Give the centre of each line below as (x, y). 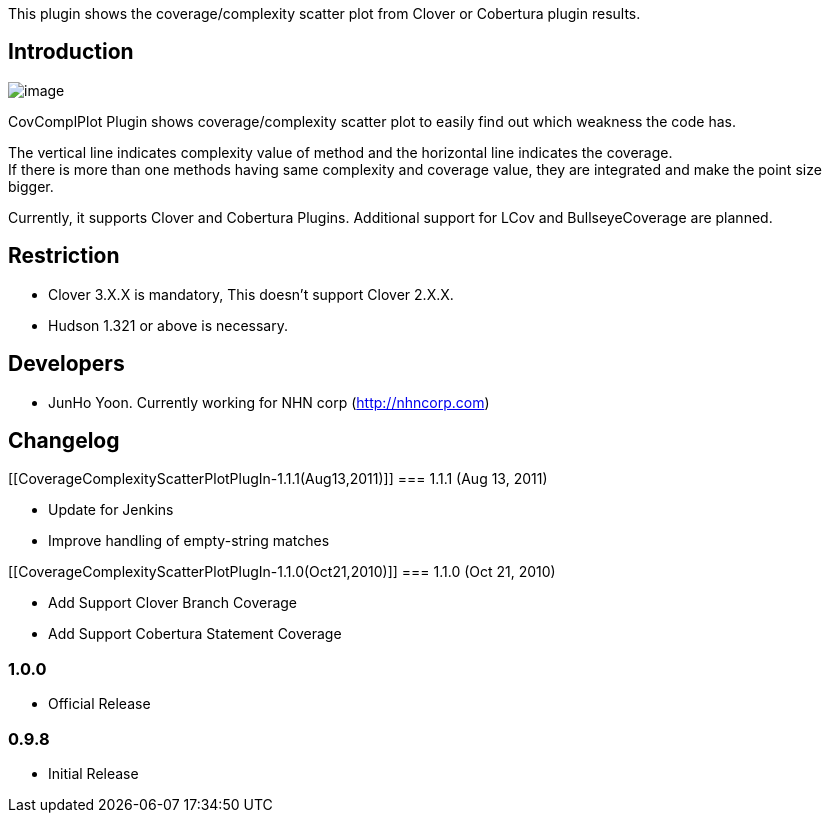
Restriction (64, 256)
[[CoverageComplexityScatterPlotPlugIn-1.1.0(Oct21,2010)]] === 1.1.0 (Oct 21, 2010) (282, 572)
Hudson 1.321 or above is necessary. (168, 325)
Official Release (99, 704)
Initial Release (93, 773)
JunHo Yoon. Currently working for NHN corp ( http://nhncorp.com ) (269, 402)
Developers (66, 364)
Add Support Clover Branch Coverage (173, 603)
